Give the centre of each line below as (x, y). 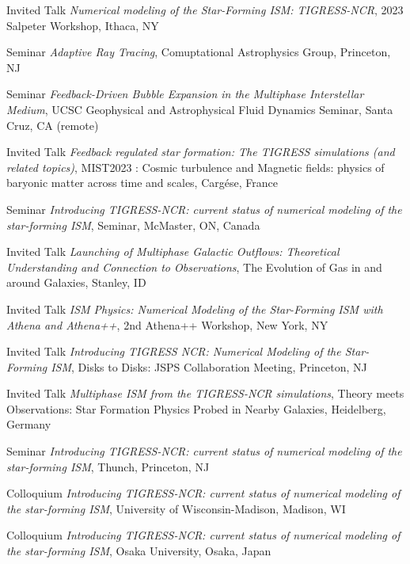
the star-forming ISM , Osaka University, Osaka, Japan (139, 551)
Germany (29, 424)
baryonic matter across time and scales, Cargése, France (142, 183)
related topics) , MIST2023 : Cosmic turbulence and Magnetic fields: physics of (196, 167)
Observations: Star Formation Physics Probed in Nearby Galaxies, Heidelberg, (196, 408)
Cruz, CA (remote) (53, 125)
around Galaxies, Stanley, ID (76, 282)
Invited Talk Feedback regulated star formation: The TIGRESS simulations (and (201, 152)
